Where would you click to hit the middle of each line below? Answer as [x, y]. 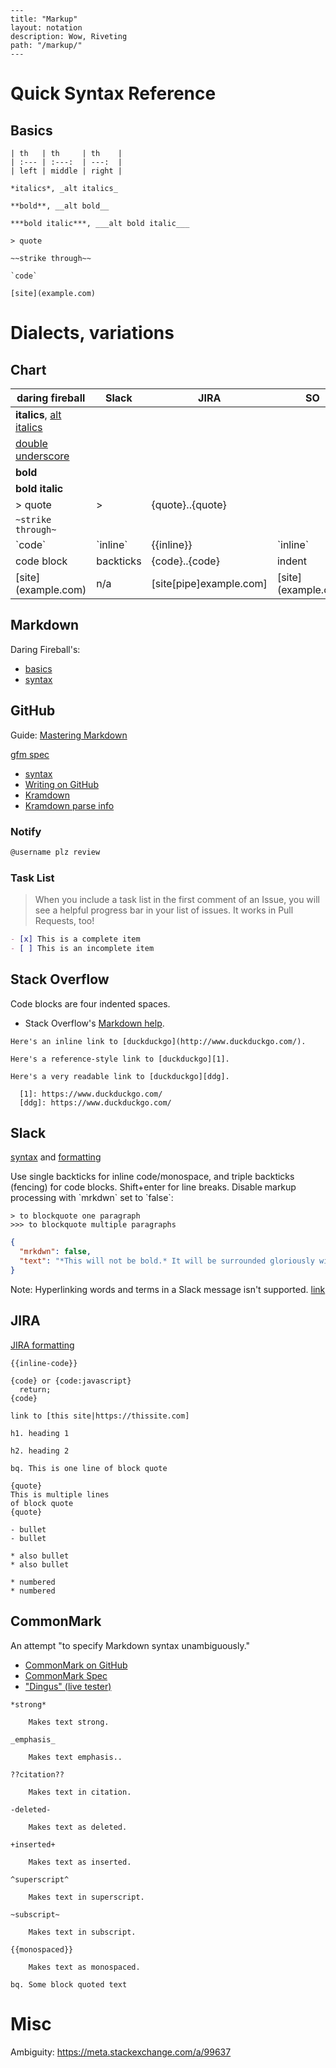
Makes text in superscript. [86, 1897]
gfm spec [30, 754]
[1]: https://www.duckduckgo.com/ [91, 1094]
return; [35, 1389]
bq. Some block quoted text [69, 1984]
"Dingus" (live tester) [68, 1686]
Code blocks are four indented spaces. [90, 1003]
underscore [42, 456]
